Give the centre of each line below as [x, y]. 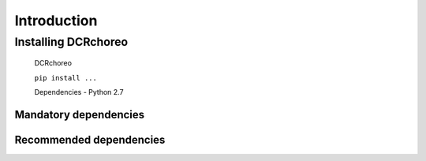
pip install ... [66, 78]
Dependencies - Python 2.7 [79, 92]
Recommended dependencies [90, 139]
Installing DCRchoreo [71, 42]
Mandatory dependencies [80, 114]
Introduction [56, 21]
